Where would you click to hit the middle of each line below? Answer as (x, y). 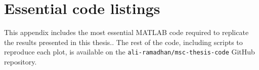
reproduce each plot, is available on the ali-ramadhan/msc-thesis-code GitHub (129, 52)
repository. (20, 61)
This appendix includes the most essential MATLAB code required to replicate (126, 32)
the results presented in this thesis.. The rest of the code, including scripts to (123, 42)
